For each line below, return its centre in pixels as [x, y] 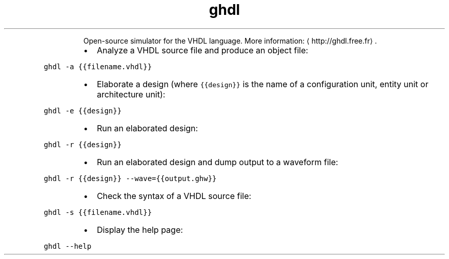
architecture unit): [131, 94]
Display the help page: [140, 230]
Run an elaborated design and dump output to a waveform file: [217, 162]
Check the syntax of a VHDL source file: [174, 196]
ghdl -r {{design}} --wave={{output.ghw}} [130, 178]
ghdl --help [68, 246]
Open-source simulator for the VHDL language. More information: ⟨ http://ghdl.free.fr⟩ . [230, 41]
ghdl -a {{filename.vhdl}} [98, 66]
